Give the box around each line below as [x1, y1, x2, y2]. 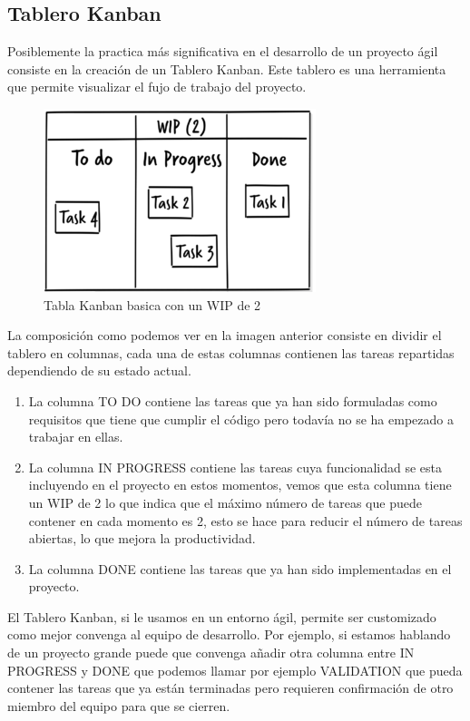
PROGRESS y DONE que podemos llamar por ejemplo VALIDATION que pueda [7, 660, 463, 679]
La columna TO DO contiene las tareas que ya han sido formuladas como [28, 391, 437, 410]
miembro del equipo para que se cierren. [7, 696, 230, 715]
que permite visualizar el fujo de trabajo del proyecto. [7, 77, 307, 96]
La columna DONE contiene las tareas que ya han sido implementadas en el [28, 559, 452, 578]
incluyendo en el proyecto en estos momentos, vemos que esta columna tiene [28, 475, 452, 494]
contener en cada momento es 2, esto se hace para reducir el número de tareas [28, 511, 463, 530]
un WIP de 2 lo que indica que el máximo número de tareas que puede [28, 492, 422, 512]
